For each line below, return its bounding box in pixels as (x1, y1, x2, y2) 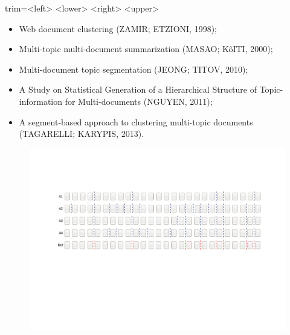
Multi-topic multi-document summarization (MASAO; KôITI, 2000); (19, 42, 273, 55)
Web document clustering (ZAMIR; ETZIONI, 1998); (19, 22, 217, 35)
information (19, 95, 63, 107)
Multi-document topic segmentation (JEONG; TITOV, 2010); (19, 62, 248, 75)
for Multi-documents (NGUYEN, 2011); (65, 95, 213, 107)
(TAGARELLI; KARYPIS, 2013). (19, 127, 144, 140)
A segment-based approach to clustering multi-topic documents (19, 115, 253, 128)
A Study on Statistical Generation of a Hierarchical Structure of (19, 83, 257, 96)
